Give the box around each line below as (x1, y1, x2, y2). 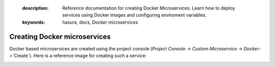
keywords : (22, 19, 45, 25)
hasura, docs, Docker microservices (62, 19, 139, 25)
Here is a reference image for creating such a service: (33, 53, 147, 59)
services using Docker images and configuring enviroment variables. (62, 12, 207, 18)
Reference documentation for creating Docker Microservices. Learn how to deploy (62, 5, 235, 11)
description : (22, 5, 49, 11)
